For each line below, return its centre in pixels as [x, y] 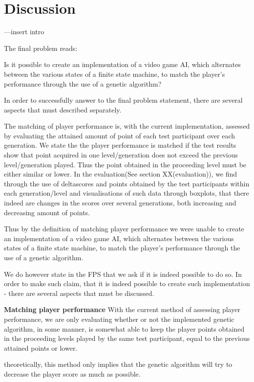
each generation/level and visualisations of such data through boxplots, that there [127, 193]
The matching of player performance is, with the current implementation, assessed [127, 126]
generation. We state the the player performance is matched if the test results [120, 145]
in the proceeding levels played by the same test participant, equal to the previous [127, 338]
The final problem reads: [41, 48]
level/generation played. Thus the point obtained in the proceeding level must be [125, 164]
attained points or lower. [41, 348]
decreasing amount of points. [47, 212]
